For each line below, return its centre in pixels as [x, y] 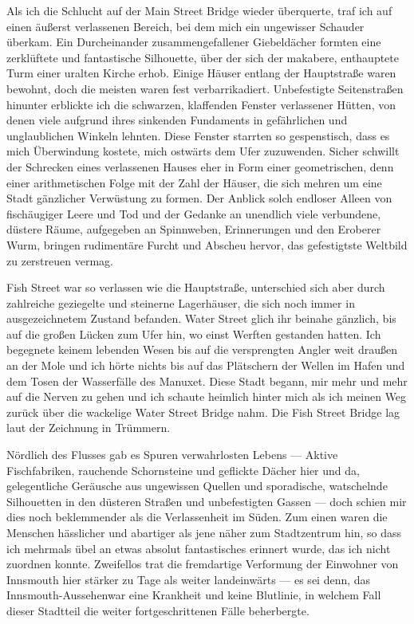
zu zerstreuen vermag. [60, 260]
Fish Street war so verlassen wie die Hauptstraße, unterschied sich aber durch [196, 287]
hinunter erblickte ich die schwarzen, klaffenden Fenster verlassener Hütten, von [201, 104]
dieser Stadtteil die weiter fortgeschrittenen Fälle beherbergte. [158, 610]
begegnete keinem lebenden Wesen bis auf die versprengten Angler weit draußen [202, 349]
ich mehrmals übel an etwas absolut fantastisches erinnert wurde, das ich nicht [199, 548]
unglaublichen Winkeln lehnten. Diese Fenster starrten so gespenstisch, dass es [198, 135]
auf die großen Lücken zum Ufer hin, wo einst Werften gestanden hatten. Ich [194, 334]
